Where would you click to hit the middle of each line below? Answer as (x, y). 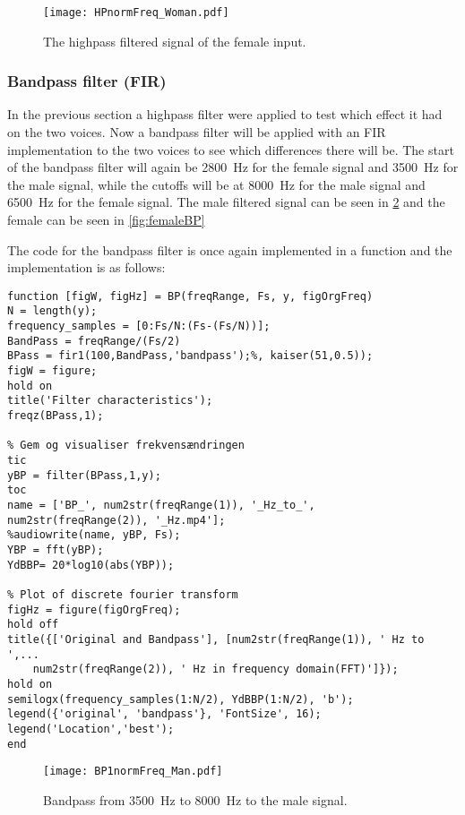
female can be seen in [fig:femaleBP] (106, 220)
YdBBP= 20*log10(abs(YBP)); (91, 565)
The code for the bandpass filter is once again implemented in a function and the (230, 249)
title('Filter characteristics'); (110, 401)
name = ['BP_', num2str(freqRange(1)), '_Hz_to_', (161, 505)
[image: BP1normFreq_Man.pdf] (133, 772)
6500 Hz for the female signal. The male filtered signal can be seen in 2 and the (226, 202)
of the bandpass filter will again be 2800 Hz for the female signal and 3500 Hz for (233, 167)
